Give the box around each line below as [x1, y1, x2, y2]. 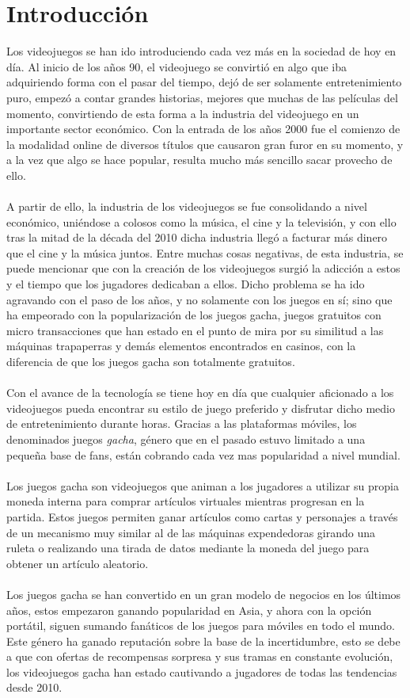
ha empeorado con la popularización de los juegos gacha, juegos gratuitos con [6, 307, 382, 323]
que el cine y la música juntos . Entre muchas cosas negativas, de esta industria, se [6, 244, 404, 261]
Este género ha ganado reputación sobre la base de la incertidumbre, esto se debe [6, 632, 401, 649]
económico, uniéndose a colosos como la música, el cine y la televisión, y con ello [6, 213, 397, 230]
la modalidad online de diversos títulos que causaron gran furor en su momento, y [6, 135, 404, 152]
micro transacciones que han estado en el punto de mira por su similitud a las [6, 322, 384, 338]
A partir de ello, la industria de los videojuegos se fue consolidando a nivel [6, 198, 367, 215]
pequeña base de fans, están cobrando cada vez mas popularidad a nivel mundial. [6, 446, 401, 463]
